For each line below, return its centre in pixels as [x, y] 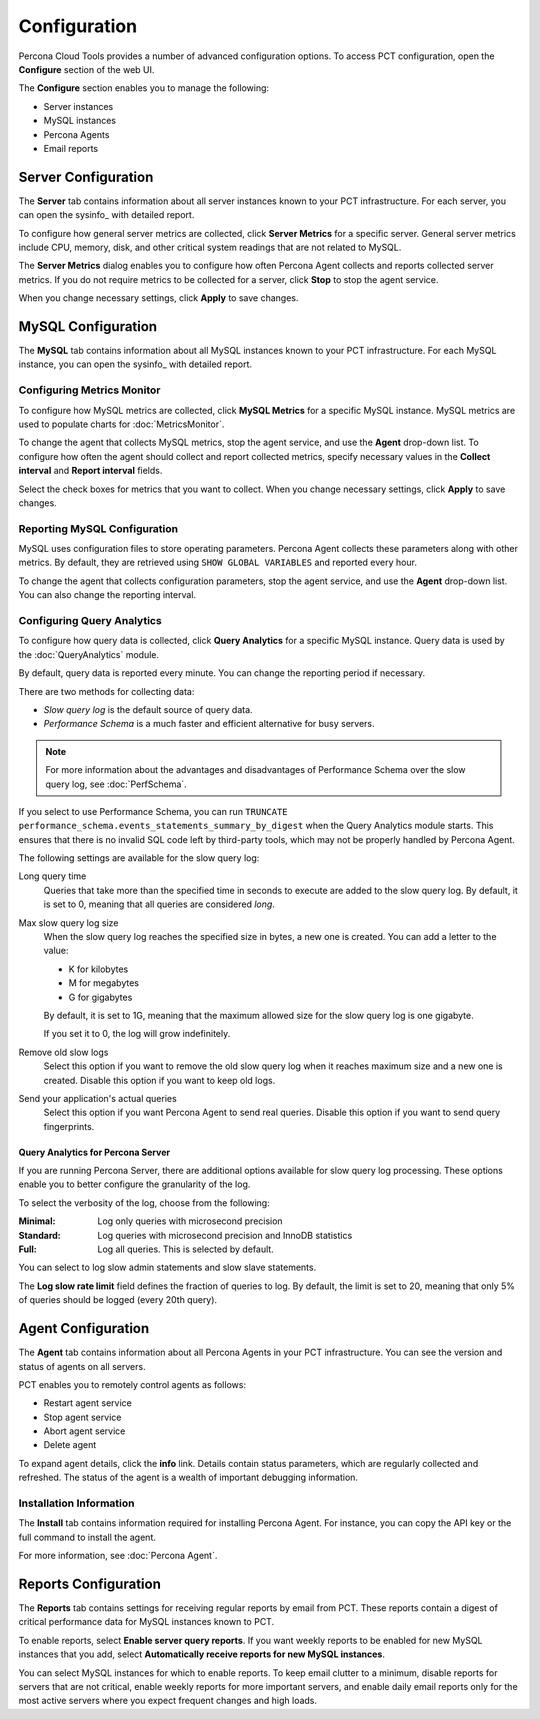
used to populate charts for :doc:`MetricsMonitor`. [121, 424]
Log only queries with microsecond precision [190, 1221]
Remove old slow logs [63, 1052]
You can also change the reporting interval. [107, 595]
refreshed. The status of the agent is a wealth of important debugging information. [188, 1477]
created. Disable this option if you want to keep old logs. [159, 1080]
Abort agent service [84, 1431]
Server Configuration [86, 176]
